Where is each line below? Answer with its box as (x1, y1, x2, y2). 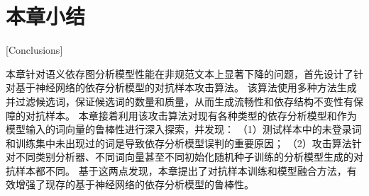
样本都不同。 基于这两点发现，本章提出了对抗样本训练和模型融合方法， (15, 163, 347, 178)
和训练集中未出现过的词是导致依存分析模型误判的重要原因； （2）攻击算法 (6, 135, 352, 150)
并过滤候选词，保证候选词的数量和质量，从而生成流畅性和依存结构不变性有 (6, 93, 353, 108)
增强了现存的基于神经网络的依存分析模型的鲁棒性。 (15, 177, 254, 192)
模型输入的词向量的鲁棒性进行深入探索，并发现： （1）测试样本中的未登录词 (6, 122, 362, 137)
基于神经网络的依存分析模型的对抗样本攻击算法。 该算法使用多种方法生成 (15, 80, 357, 95)
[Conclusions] (6, 42, 63, 57)
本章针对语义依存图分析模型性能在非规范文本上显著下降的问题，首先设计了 (6, 66, 353, 81)
